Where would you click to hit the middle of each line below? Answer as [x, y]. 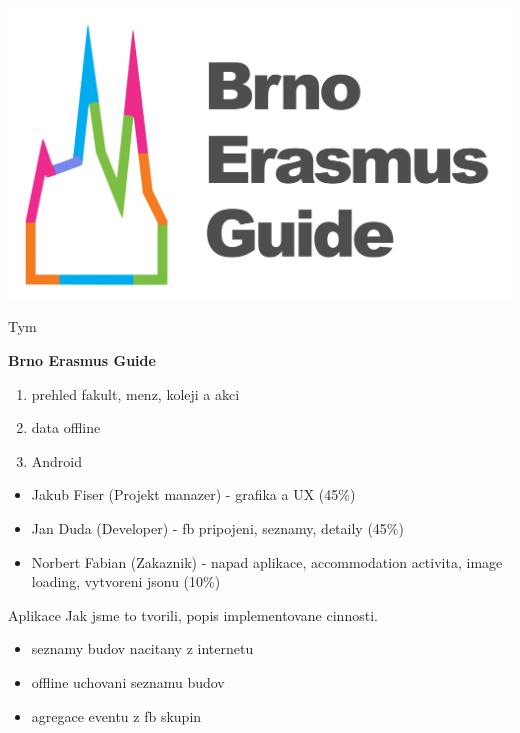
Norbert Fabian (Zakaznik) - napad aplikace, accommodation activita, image [267, 561]
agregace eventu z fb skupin [116, 715]
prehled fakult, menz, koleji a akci [135, 393]
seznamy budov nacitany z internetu [142, 648]
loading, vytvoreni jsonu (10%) [126, 581]
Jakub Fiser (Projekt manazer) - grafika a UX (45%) [193, 494]
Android [57, 460]
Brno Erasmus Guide [82, 360]
